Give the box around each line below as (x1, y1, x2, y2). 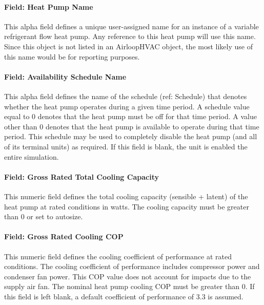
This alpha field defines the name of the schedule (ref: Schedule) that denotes (4, 90, 247, 101)
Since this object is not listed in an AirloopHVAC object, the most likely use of (4, 41, 253, 51)
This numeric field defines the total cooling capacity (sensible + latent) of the (4, 190, 248, 201)
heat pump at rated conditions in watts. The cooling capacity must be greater (4, 201, 249, 212)
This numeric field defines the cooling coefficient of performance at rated (4, 251, 232, 261)
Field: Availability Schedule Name (4, 71, 127, 82)
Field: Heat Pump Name (4, 1, 93, 12)
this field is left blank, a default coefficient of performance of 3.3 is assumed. (4, 291, 243, 301)
